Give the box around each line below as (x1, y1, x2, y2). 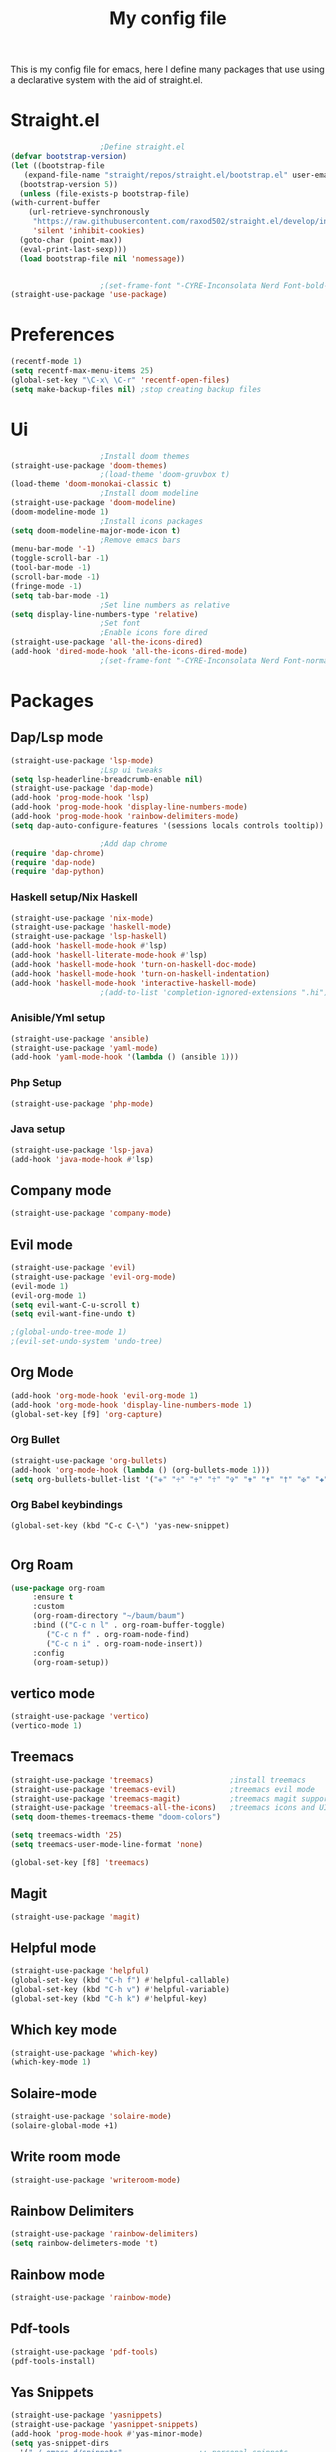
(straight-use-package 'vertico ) (10, 1712, 150, 1722)
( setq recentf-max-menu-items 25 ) (10, 366, 155, 376)
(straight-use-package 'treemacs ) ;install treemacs (10, 1775, 307, 1785)
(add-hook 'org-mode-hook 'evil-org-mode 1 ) (10, 1390, 199, 1401)
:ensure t (32, 1592, 74, 1602)
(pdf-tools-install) (10, 2356, 97, 2366)
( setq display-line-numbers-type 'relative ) (10, 609, 199, 619)
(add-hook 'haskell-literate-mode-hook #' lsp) (10, 950, 208, 961)
